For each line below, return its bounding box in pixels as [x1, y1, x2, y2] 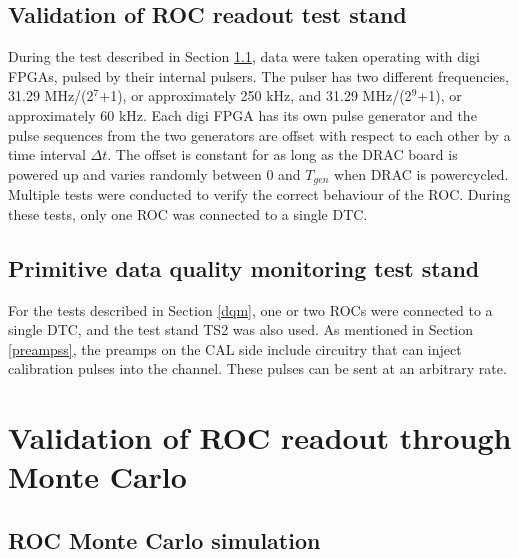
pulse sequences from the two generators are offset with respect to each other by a [8, 124, 511, 145]
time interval [8, 144, 86, 165]
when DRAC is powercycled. [334, 163, 509, 184]
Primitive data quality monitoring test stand [8, 252, 480, 283]
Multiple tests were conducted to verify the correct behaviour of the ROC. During [8, 184, 511, 205]
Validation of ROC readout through [8, 417, 512, 458]
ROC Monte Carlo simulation [8, 524, 321, 555]
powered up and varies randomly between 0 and [8, 163, 301, 184]
